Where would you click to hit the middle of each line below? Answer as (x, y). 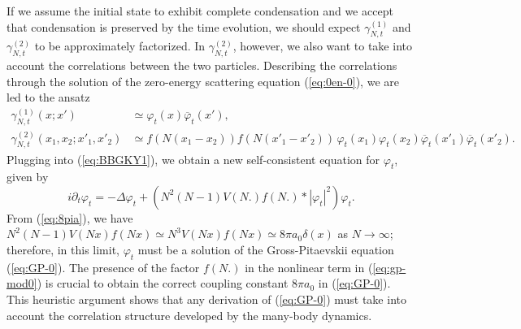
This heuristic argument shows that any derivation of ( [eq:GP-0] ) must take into (206, 299)
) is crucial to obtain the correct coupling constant (163, 283)
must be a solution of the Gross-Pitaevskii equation (266, 250)
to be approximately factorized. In (120, 46)
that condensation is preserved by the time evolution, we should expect (184, 26)
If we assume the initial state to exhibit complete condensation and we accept (200, 11)
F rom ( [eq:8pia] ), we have (70, 217)
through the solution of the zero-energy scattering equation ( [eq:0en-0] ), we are (203, 81)
